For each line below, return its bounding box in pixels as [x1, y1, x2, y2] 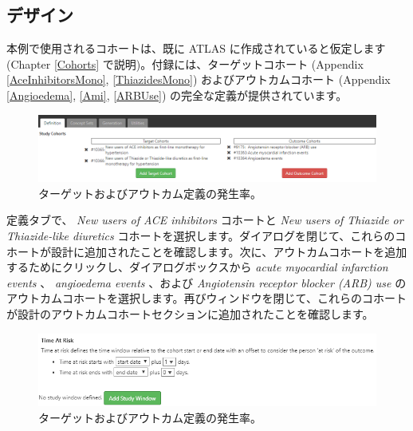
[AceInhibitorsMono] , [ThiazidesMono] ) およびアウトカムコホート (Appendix [6, 71, 391, 88]
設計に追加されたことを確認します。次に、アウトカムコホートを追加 [50, 243, 407, 259]
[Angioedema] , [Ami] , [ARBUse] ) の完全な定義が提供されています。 [6, 86, 348, 103]
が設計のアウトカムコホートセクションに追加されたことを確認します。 [6, 305, 374, 322]
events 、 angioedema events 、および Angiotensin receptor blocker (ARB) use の [6, 274, 407, 291]
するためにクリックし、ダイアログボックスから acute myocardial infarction [6, 259, 388, 275]
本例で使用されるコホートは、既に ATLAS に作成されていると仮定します [6, 40, 386, 57]
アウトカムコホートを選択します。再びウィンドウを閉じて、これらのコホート [6, 290, 407, 306]
